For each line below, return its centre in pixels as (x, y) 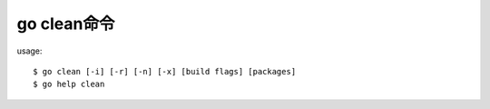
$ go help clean (69, 84)
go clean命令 (66, 24)
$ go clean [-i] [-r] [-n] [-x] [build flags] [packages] (165, 71)
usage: (29, 51)
